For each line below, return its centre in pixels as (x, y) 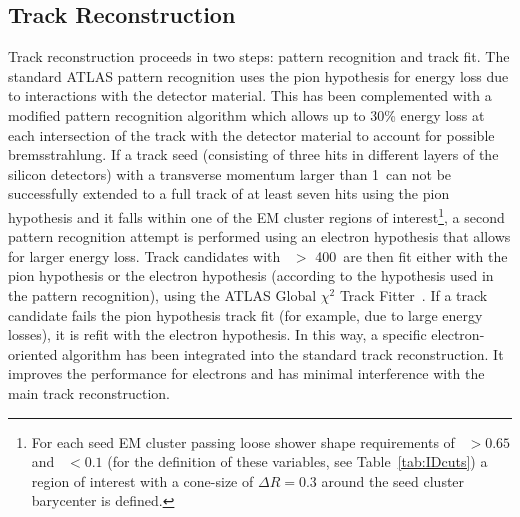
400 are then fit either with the (411, 255)
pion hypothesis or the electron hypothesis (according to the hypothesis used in (251, 275)
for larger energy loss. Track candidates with (144, 255)
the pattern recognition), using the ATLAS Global (162, 294)
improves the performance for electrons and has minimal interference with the (246, 373)
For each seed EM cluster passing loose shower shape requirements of (243, 441)
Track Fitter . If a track (413, 294)
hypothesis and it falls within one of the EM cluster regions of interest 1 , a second (256, 215)
